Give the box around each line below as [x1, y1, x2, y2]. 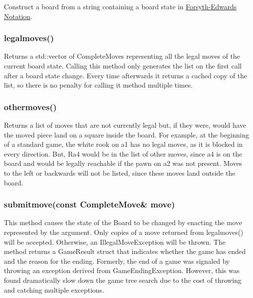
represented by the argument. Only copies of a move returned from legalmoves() [4, 227, 244, 237]
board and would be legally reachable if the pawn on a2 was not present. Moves [4, 158, 242, 168]
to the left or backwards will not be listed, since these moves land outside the [4, 167, 235, 178]
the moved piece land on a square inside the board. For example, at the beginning [4, 129, 249, 139]
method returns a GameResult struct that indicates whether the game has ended [4, 246, 246, 256]
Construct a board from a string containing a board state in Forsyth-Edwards [4, 1, 237, 11]
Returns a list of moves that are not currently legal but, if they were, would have [4, 120, 246, 130]
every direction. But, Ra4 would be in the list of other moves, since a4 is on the [4, 148, 242, 159]
